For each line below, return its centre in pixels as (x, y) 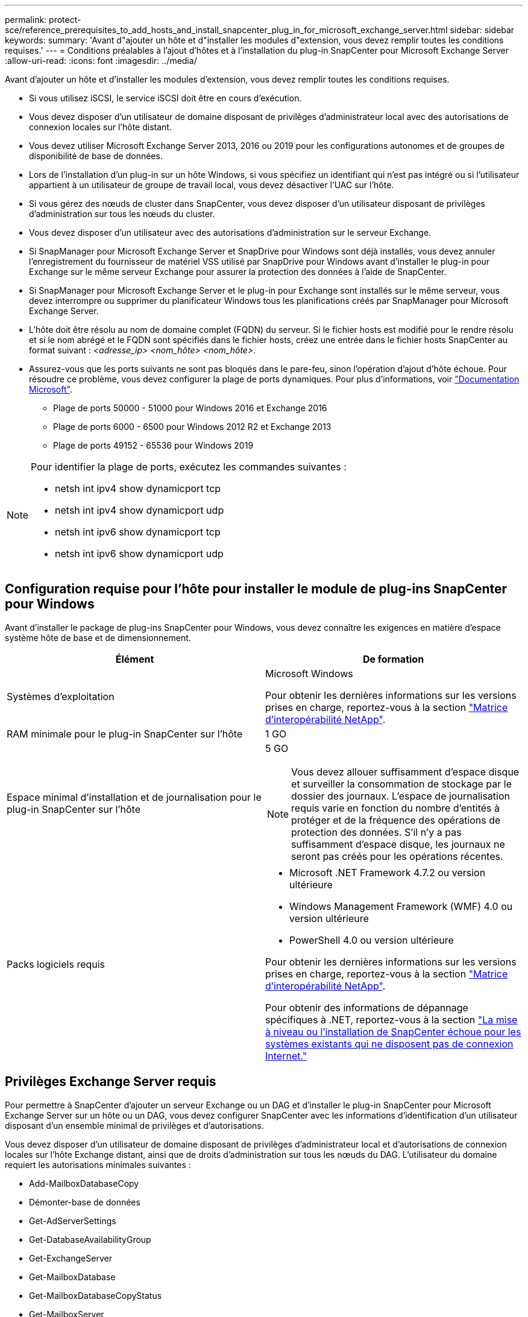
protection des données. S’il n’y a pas (376, 832)
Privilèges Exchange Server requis (111, 1082)
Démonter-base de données (85, 1202)
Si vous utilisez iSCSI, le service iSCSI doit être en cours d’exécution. (165, 98)
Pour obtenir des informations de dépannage (367, 1007)
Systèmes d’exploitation (61, 696)
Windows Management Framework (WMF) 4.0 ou (401, 906)
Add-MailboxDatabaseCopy (84, 1183)
